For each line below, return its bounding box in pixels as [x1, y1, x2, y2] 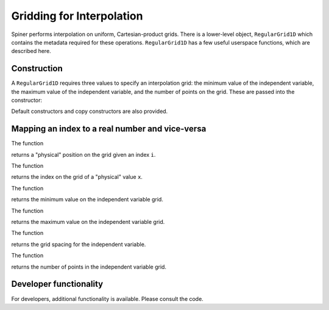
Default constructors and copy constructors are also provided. [11, 107, 168, 115]
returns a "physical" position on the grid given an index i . [11, 151, 156, 158]
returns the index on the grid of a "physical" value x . [11, 173, 143, 181]
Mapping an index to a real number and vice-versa [11, 124, 207, 134]
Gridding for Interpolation [11, 9, 143, 23]
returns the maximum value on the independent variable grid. [11, 218, 165, 226]
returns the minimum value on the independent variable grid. [11, 196, 164, 203]
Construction [11, 63, 63, 74]
